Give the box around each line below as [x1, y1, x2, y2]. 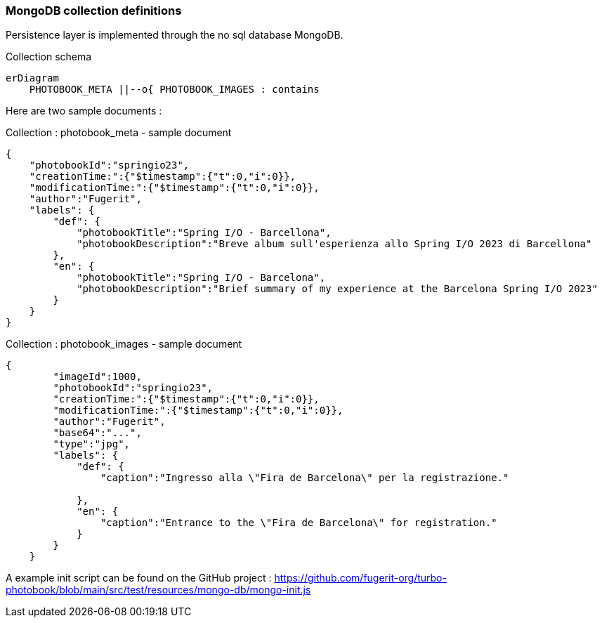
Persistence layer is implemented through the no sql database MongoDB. [6, 29, 343, 41]
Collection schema [6, 51, 92, 63]
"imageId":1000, [53, 371, 142, 383]
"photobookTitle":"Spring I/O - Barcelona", [77, 272, 326, 284]
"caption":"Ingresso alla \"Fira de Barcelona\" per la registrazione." [100, 472, 509, 484]
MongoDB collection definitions [6, 4, 182, 18]
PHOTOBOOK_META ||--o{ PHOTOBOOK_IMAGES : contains [29, 84, 320, 96]
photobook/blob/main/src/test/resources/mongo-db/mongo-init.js [6, 584, 311, 596]
